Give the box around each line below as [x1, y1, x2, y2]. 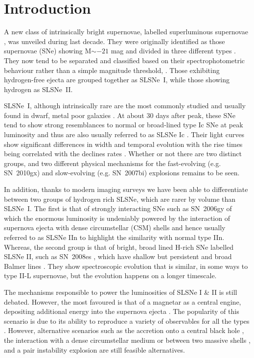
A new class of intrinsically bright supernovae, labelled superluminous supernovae [4, 26, 248, 37]
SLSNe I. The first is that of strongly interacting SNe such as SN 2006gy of [4, 203, 232, 214]
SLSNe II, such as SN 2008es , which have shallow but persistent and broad [4, 251, 232, 262]
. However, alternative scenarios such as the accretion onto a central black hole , [4, 325, 244, 335]
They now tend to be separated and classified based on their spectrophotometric [4, 55, 245, 65]
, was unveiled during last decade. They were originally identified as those [4, 36, 225, 46]
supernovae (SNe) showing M [4, 46, 92, 56]
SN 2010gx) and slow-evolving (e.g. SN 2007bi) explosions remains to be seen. [4, 167, 240, 178]
